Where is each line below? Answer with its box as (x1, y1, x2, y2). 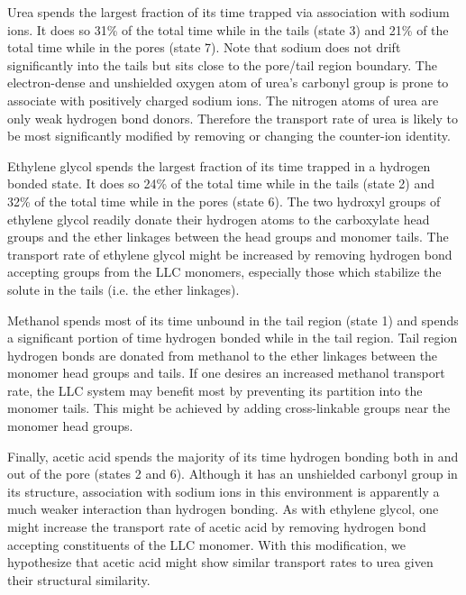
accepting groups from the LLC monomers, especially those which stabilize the (7, 262, 442, 281)
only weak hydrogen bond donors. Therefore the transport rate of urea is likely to (7, 108, 458, 127)
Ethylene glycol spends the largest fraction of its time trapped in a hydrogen (7, 156, 431, 175)
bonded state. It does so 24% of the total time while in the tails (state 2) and (7, 174, 435, 193)
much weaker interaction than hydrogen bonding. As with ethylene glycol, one (7, 499, 439, 518)
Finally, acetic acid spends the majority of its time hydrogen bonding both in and (7, 446, 459, 465)
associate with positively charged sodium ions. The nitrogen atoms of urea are (7, 90, 439, 109)
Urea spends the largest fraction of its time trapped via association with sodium (7, 3, 450, 21)
